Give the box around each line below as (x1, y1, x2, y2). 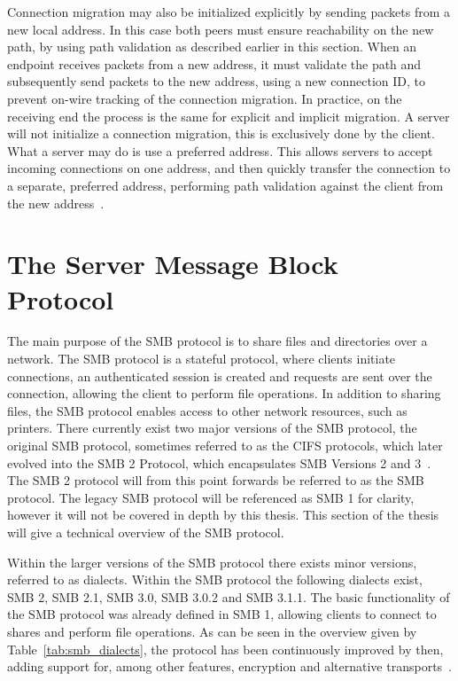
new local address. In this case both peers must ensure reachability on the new (7, 20, 434, 38)
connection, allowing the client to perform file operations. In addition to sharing (7, 384, 441, 403)
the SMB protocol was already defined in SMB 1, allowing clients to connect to (7, 605, 437, 623)
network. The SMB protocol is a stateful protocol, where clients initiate (7, 349, 396, 368)
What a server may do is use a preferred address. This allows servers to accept (7, 141, 433, 160)
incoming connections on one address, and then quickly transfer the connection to (7, 159, 451, 177)
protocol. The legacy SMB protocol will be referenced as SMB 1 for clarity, (7, 488, 415, 506)
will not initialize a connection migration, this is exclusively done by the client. (7, 124, 435, 143)
